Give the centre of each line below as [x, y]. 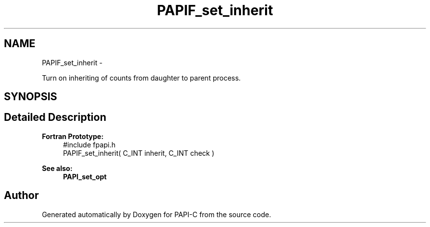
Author [21, 196]
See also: [57, 168]
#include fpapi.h [89, 144]
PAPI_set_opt [85, 176]
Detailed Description [55, 117]
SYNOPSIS [31, 97]
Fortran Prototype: [73, 136]
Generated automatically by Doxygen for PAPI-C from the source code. [157, 214]
